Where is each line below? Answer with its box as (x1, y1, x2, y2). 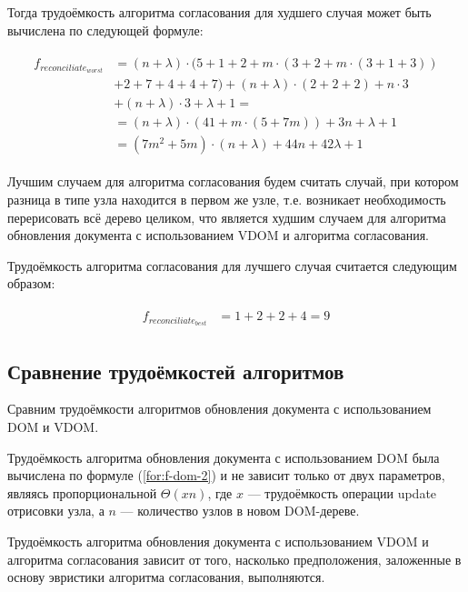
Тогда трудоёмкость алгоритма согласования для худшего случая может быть (7, 3, 432, 21)
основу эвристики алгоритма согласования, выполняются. (7, 567, 325, 587)
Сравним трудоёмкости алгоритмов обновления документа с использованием (7, 399, 432, 418)
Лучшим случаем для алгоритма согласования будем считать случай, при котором (7, 172, 459, 191)
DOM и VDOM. (7, 416, 99, 436)
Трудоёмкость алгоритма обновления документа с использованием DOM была (7, 447, 440, 467)
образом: (7, 274, 55, 293)
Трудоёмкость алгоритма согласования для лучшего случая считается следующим (7, 256, 457, 275)
